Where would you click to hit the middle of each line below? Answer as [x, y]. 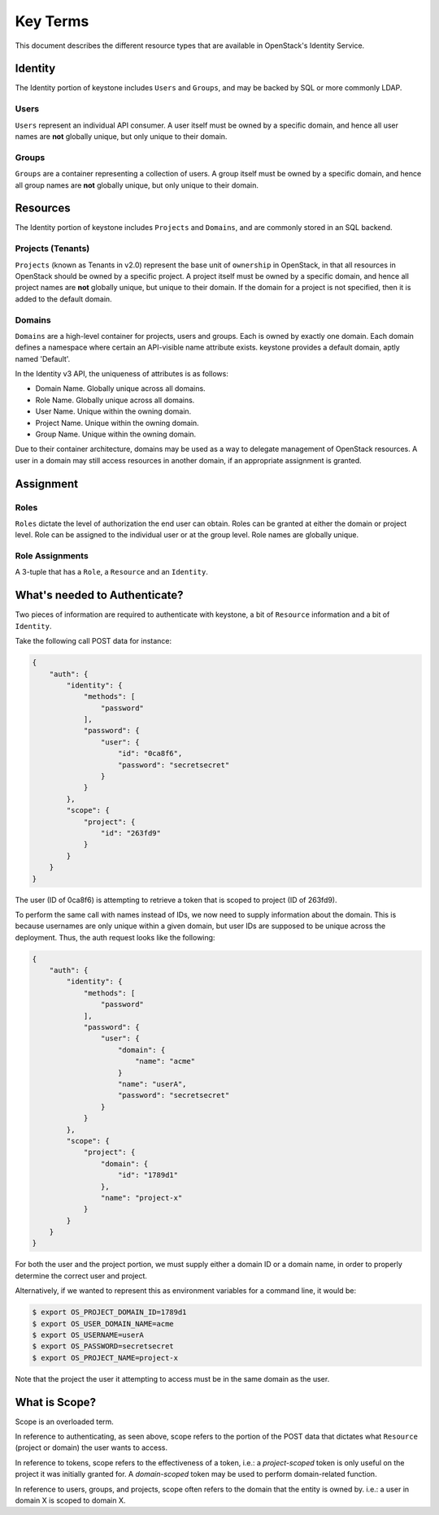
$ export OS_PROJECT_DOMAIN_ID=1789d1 [109, 1312]
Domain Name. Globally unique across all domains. [121, 389]
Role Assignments [52, 556]
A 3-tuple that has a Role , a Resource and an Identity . [112, 572]
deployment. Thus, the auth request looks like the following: [115, 937]
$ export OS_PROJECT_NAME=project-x [105, 1358]
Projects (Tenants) [52, 249]
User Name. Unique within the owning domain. [113, 411]
